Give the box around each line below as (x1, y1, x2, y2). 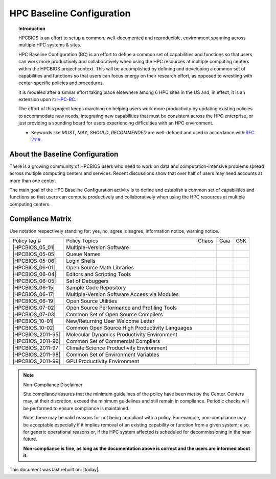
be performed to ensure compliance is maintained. (23, 405, 130, 411)
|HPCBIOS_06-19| (12, 297, 55, 305)
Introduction (18, 26, 45, 32)
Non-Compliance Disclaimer (23, 382, 83, 388)
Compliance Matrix (9, 214, 72, 223)
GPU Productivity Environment (66, 358, 140, 365)
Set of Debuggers (66, 278, 109, 285)
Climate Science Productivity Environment (66, 344, 168, 351)
